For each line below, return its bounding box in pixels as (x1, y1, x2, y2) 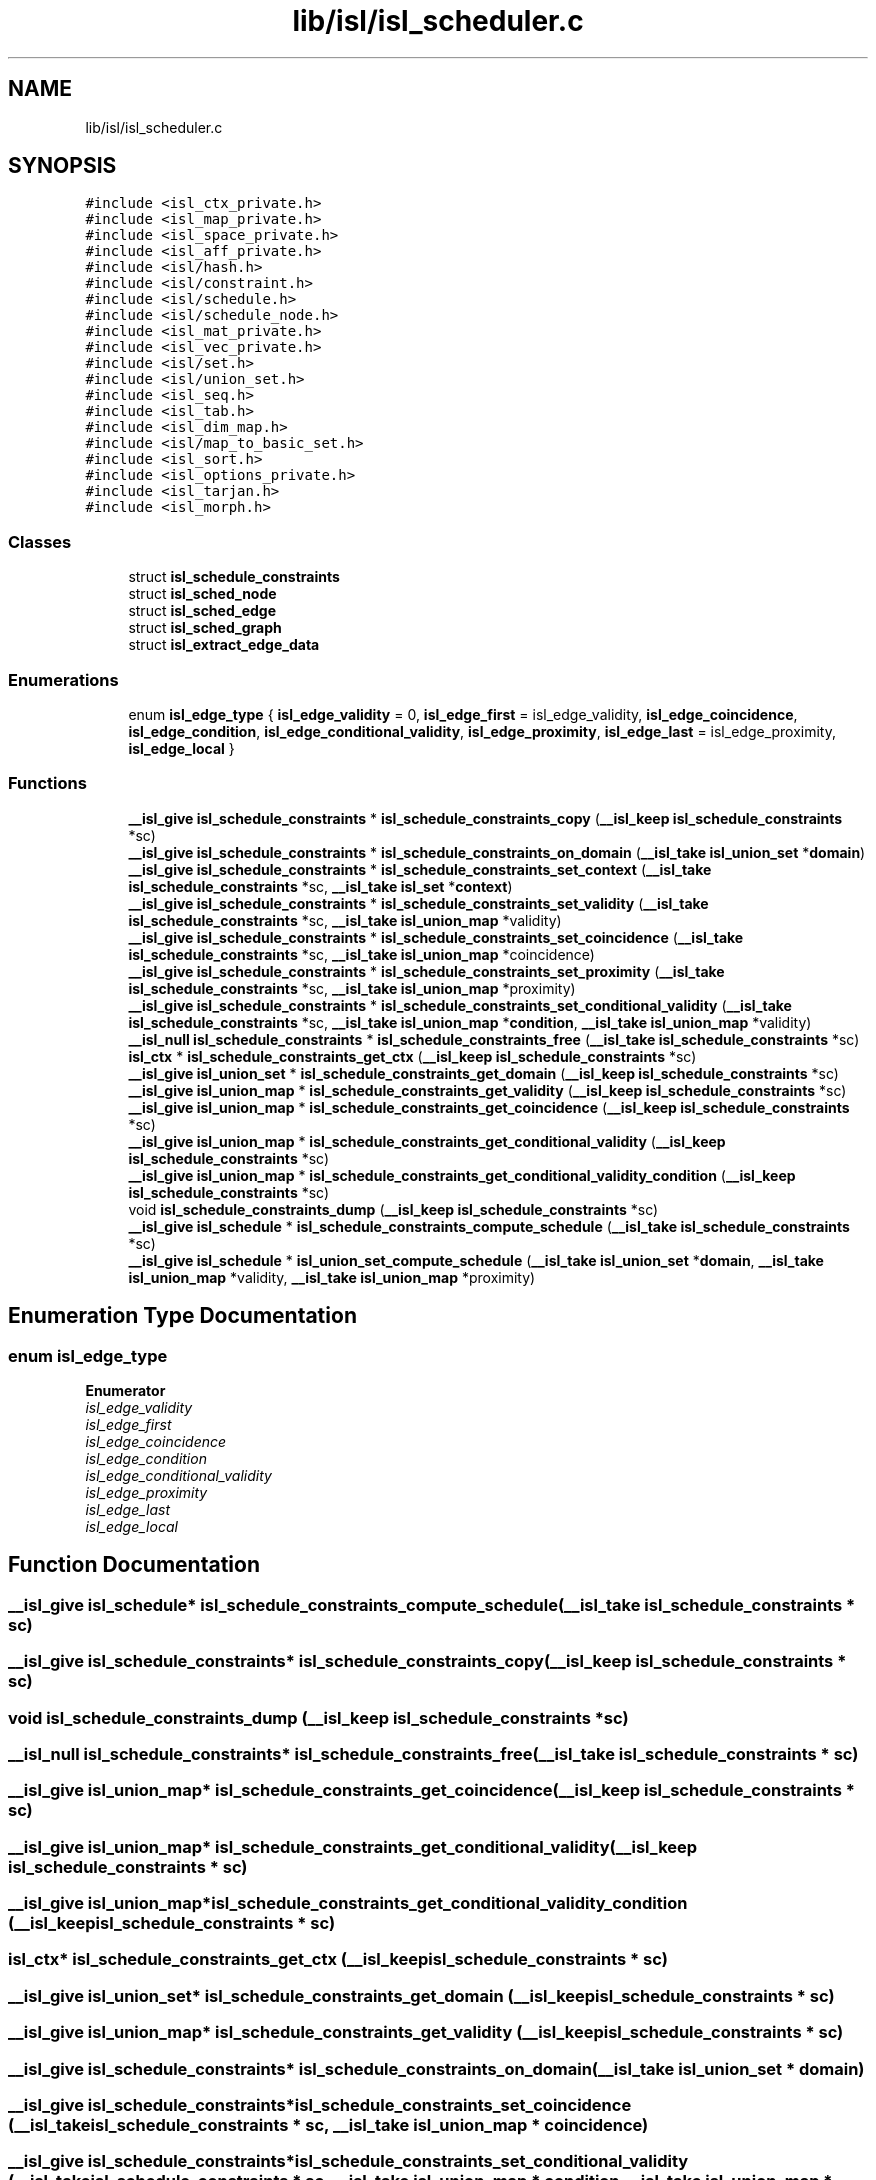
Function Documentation (8, 1552, 260, 1578)
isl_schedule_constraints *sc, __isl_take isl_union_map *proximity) (128, 979, 576, 997)
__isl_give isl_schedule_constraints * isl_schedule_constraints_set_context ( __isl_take (128, 860, 712, 878)
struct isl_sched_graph (128, 619, 282, 637)
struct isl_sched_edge (128, 602, 277, 620)
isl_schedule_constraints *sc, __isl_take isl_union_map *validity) (128, 911, 562, 929)
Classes (8, 531, 72, 552)
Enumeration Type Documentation (8, 1303, 357, 1329)
